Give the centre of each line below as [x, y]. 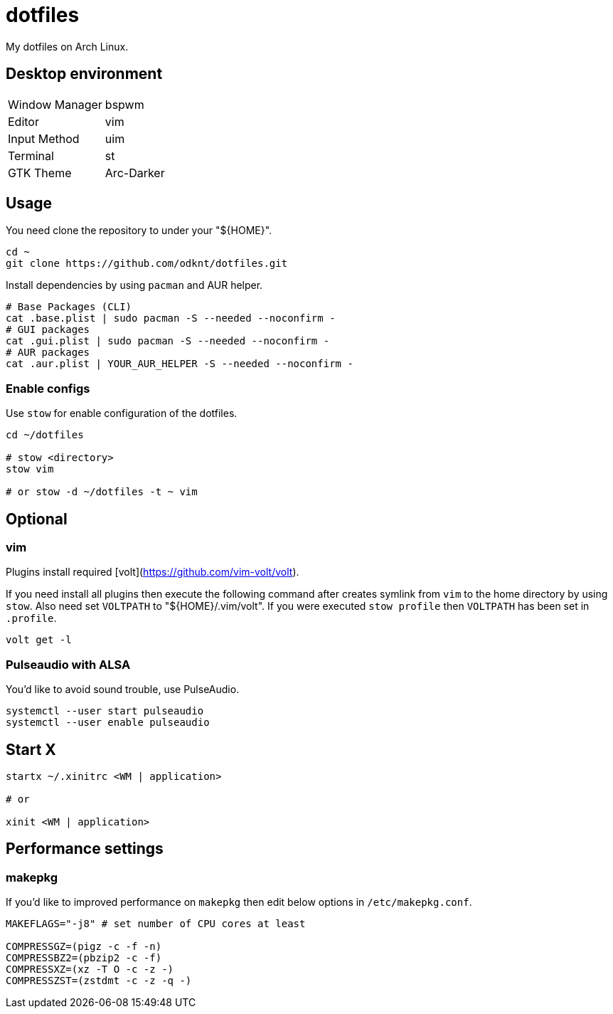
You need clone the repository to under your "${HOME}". [139, 231]
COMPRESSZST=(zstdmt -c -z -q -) [99, 981]
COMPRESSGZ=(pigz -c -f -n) [84, 947]
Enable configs [48, 388]
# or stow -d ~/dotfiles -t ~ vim [102, 492]
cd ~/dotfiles [45, 435]
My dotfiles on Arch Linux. [67, 46]
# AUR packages [48, 353]
